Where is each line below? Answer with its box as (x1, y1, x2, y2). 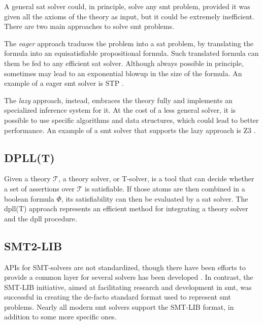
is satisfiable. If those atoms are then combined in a (85, 183, 245, 193)
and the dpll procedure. (4, 213, 77, 223)
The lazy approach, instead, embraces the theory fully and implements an (4, 94, 233, 105)
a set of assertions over (4, 183, 75, 193)
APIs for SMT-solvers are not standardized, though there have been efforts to (4, 262, 246, 272)
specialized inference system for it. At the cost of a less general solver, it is (4, 105, 236, 115)
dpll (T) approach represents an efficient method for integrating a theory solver (4, 203, 248, 214)
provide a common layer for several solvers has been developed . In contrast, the (4, 272, 253, 282)
